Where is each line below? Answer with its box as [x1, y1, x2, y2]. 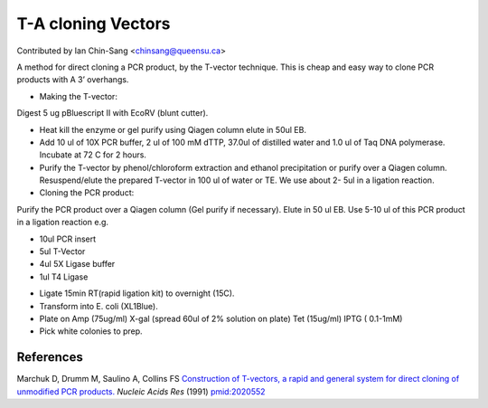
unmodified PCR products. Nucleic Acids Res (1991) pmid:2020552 [16, 385, 266, 397]
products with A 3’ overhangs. [16, 74, 129, 85]
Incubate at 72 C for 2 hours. [39, 149, 146, 160]
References [16, 349, 83, 365]
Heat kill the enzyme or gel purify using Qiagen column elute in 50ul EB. [39, 124, 307, 135]
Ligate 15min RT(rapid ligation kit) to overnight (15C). [39, 288, 235, 299]
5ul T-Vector [39, 246, 86, 257]
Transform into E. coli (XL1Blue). [39, 300, 158, 311]
